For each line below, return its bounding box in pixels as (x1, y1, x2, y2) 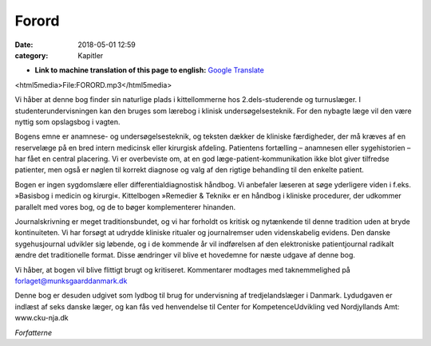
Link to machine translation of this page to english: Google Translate (34, 65, 265, 75)
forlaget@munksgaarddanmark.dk (14, 276, 128, 285)
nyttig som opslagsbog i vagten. (14, 116, 121, 127)
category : (14, 50, 49, 60)
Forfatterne (14, 328, 52, 337)
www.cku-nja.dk (14, 313, 69, 323)
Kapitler (77, 50, 104, 60)
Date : (14, 40, 34, 49)
